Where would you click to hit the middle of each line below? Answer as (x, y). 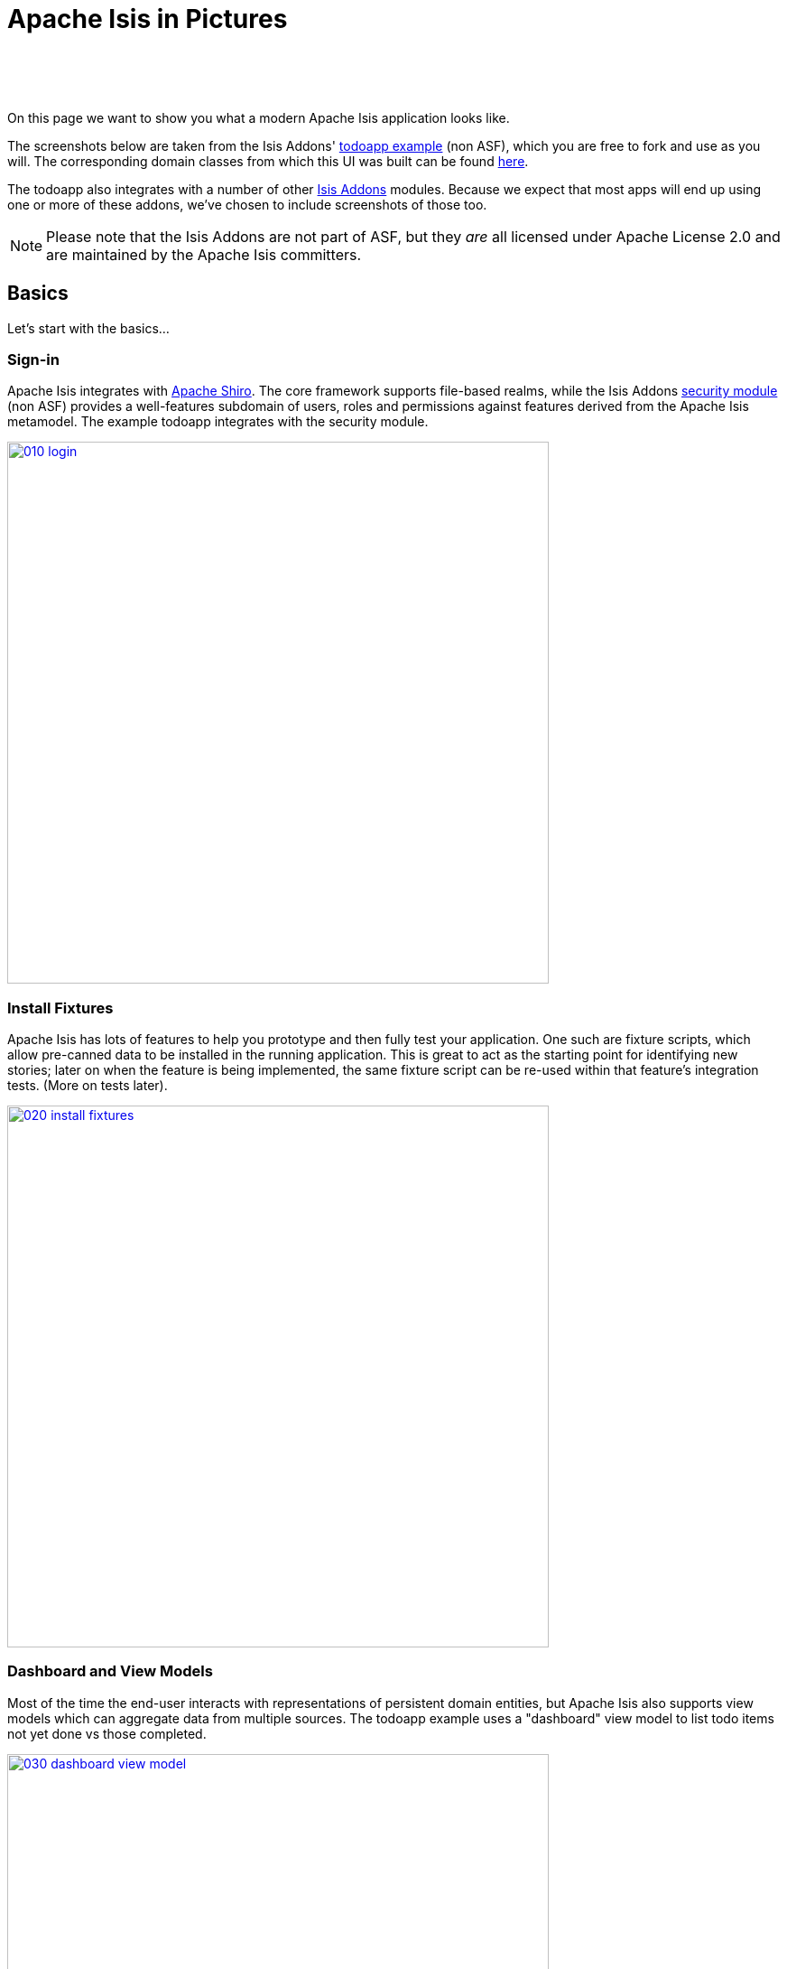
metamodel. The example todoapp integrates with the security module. (218, 422)
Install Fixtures (60, 1008)
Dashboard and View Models (110, 1671)
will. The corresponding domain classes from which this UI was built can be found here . (268, 161)
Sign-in (33, 359)
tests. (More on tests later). (88, 1086)
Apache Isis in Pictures (148, 19)
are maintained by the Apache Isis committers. (204, 254)
